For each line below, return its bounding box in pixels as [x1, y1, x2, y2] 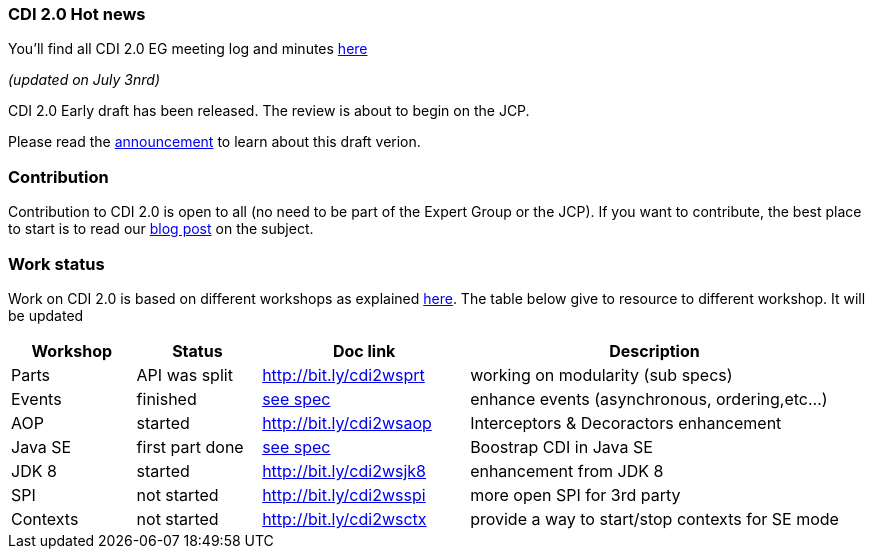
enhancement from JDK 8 [470, 460, 664, 481]
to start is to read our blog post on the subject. [8, 220, 314, 238]
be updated [8, 306, 84, 324]
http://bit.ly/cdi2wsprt [262, 364, 425, 385]
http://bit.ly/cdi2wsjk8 [262, 460, 427, 481]
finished [136, 388, 197, 409]
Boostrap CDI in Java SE [470, 436, 653, 457]
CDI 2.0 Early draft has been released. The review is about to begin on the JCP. [8, 102, 530, 120]
